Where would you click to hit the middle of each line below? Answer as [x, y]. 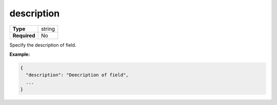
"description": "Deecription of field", [77, 75]
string [48, 29]
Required [24, 35]
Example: [20, 54]
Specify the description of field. [43, 45]
